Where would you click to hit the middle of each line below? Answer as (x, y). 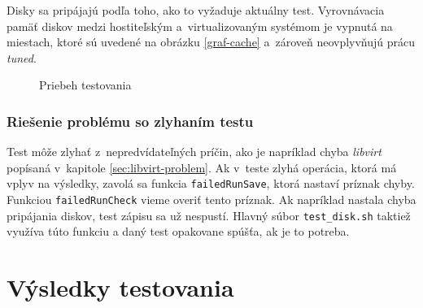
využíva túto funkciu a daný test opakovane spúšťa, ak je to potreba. (178, 231)
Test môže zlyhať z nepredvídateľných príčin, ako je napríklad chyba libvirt (194, 152)
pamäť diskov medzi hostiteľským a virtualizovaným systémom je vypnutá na (200, 26)
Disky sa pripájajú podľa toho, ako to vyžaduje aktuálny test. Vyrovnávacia (196, 10)
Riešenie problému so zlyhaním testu (130, 121)
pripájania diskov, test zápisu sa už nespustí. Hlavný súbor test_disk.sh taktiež (209, 215)
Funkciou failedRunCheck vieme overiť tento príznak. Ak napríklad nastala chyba (211, 200)
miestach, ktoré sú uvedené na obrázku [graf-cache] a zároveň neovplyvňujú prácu (211, 42)
